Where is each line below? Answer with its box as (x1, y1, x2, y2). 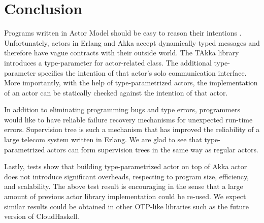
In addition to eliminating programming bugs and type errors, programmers (4, 104, 240, 115)
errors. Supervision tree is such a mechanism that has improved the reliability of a (4, 124, 260, 135)
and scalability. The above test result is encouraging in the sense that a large (4, 181, 243, 192)
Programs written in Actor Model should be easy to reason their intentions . (4, 27, 242, 38)
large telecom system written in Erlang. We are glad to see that (4, 134, 202, 145)
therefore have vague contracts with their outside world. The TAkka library (4, 47, 239, 58)
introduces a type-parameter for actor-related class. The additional (4, 57, 212, 68)
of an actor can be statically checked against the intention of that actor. (4, 87, 228, 98)
